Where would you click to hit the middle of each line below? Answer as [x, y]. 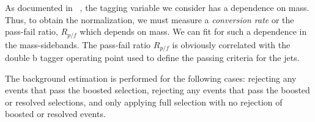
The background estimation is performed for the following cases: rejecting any [151, 78]
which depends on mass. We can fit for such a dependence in [193, 31]
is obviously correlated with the [231, 44]
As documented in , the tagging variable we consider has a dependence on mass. [157, 7]
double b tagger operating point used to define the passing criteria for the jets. [152, 58]
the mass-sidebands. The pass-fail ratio [78, 44]
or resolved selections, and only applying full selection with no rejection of [144, 102]
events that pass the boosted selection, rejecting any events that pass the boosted [157, 90]
